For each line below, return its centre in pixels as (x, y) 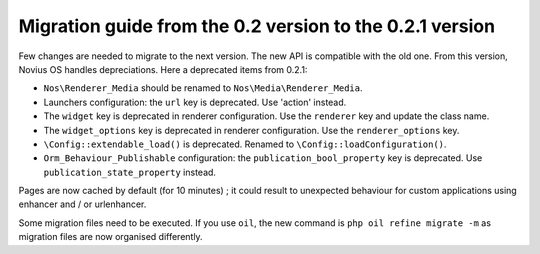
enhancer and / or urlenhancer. (82, 204)
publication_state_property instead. (130, 172)
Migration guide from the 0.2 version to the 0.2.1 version (256, 26)
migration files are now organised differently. (111, 237)
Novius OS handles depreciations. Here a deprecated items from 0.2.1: (163, 69)
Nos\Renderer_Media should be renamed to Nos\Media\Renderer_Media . (203, 88)
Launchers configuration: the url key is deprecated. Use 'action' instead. (195, 102)
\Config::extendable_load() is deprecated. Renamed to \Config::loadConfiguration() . (245, 144)
